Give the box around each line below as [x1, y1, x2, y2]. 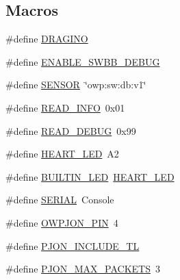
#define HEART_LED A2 [5, 147, 119, 161]
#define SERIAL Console [5, 192, 114, 207]
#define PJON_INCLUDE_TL [5, 238, 140, 253]
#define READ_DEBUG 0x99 [5, 123, 136, 138]
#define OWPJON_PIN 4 [5, 215, 118, 229]
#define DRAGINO [5, 31, 88, 46]
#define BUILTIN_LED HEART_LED [5, 169, 175, 183]
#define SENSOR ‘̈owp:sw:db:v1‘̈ [5, 77, 146, 92]
